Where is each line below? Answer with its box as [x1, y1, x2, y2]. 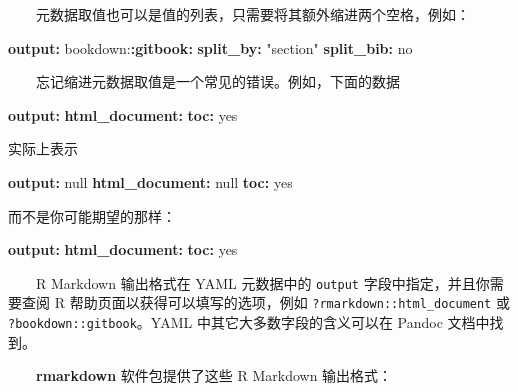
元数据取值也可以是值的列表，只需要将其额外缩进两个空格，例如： [36, 4, 470, 24]
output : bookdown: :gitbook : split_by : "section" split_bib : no [8, 37, 413, 58]
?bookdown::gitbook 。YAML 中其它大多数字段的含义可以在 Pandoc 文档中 [8, 312, 490, 333]
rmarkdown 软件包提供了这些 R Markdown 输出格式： [36, 365, 393, 386]
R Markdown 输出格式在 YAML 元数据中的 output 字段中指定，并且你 [36, 272, 490, 293]
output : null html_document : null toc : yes [8, 171, 293, 192]
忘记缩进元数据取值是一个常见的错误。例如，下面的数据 [36, 71, 400, 92]
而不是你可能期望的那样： [8, 205, 176, 226]
